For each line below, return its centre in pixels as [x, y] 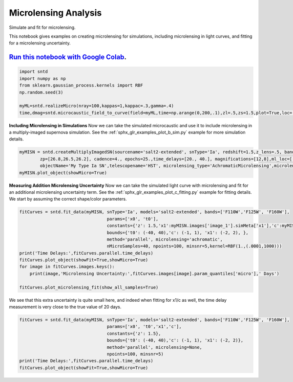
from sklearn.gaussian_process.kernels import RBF [81, 85]
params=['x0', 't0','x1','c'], [144, 327]
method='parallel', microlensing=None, [155, 347]
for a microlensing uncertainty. [40, 43]
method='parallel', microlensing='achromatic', [165, 239]
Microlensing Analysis [55, 13]
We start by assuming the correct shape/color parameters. [68, 199]
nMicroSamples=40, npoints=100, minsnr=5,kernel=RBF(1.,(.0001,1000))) [194, 246]
